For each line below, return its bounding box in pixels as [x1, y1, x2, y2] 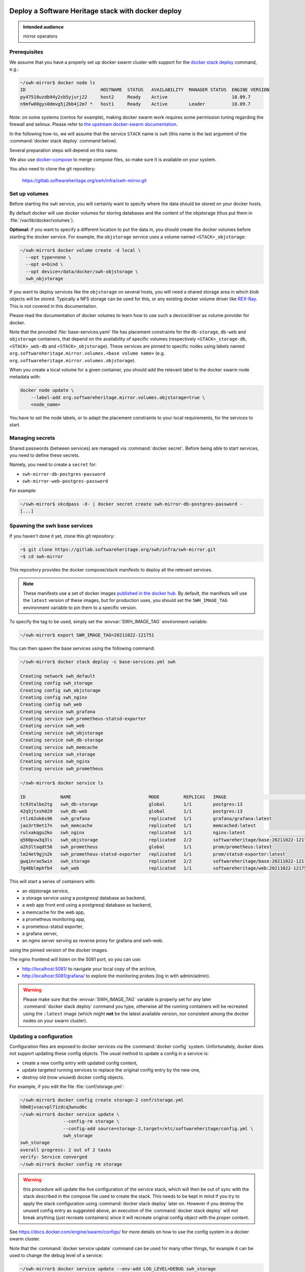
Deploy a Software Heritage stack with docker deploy [9, 7, 182, 15]
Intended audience [23, 24, 64, 30]
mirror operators [23, 33, 58, 39]
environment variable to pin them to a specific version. [23, 604, 137, 611]
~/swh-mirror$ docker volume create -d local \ [20, 247, 141, 253]
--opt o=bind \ [25, 262, 64, 267]
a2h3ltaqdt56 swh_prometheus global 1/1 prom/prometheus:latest [20, 844, 272, 850]
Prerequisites [9, 48, 43, 55]
